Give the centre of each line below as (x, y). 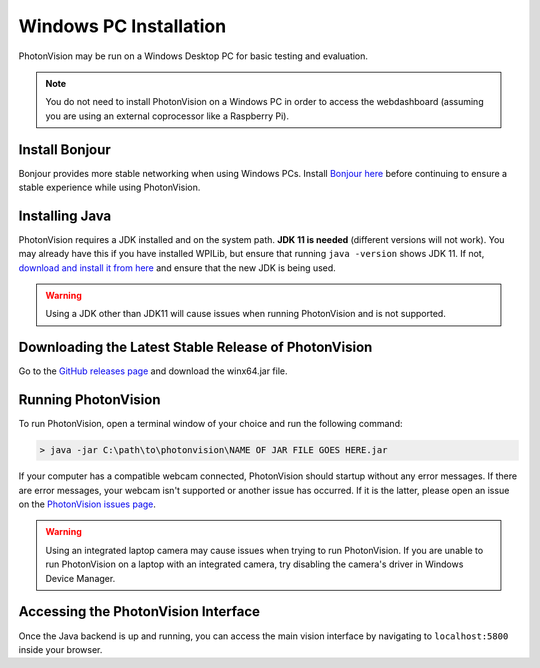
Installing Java (65, 215)
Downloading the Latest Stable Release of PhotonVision (195, 347)
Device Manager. (80, 578)
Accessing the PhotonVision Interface (139, 611)
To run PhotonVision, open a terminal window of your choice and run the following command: (210, 424)
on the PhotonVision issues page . (87, 504)
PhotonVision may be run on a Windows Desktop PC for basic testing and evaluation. (193, 56)
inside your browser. (60, 649)
